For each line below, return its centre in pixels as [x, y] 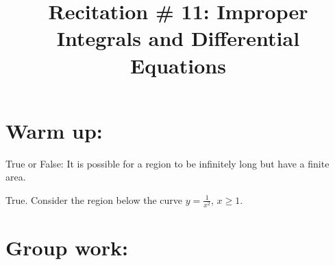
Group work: [67, 247]
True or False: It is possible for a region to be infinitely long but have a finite [167, 163]
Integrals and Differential [178, 38]
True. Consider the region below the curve [94, 199]
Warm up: [54, 130]
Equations [178, 65]
